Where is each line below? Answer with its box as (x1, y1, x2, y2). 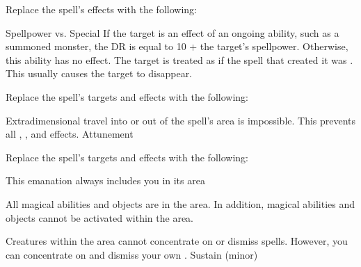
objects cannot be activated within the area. (6, 210, 194, 225)
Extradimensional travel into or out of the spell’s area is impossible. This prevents (6, 113, 356, 127)
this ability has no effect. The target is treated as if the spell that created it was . (6, 52, 353, 67)
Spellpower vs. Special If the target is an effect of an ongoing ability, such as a (6, 25, 339, 40)
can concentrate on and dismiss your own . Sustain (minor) (6, 247, 258, 261)
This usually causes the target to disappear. (6, 66, 193, 81)
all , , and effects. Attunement (6, 127, 134, 141)
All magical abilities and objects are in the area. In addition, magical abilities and (6, 196, 355, 211)
